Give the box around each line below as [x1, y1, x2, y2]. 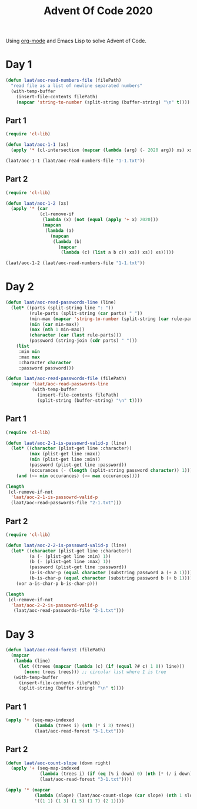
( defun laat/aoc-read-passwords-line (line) [5, 299, 116, 305]
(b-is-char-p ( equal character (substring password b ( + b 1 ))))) [29, 575, 195, 581]
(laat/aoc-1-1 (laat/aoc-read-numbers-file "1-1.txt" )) [5, 158, 145, 164]
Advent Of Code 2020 [43, 4, 153, 18]
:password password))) [18, 365, 75, 371]
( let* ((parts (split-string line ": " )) [11, 305, 114, 311]
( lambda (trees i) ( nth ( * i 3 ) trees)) [34, 723, 135, 728]
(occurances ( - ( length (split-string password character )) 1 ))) [29, 467, 193, 473]
